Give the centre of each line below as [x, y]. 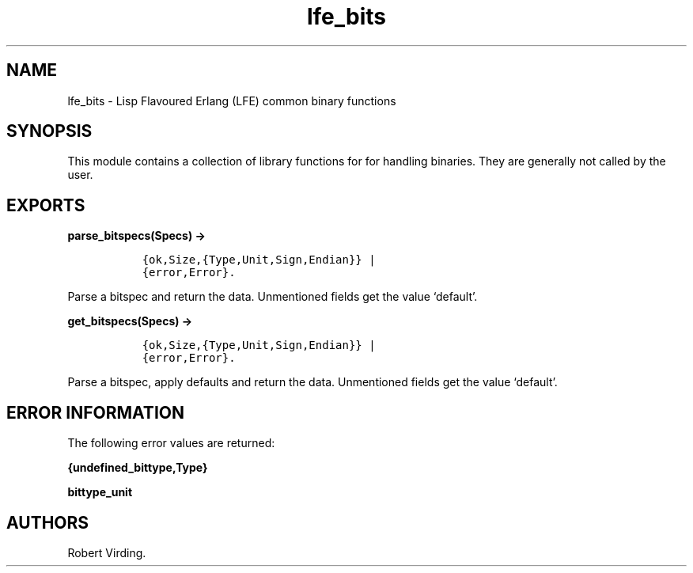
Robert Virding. [107, 552]
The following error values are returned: [171, 443]
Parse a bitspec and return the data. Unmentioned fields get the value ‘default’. [273, 297]
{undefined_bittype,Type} [138, 468]
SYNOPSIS [49, 131]
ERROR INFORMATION [95, 412]
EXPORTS [46, 205]
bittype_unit [100, 492]
